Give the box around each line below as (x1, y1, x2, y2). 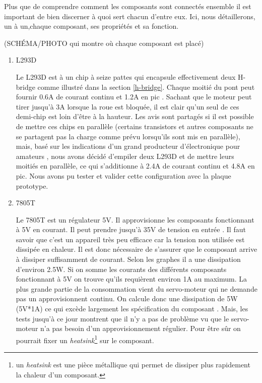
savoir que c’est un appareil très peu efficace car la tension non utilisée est (16, 234, 245, 244)
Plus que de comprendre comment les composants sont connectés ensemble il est (4, 1, 251, 11)
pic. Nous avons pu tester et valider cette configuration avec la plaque (16, 170, 231, 181)
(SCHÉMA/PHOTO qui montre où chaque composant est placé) (4, 37, 204, 48)
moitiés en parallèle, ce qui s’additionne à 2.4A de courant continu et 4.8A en (16, 160, 255, 171)
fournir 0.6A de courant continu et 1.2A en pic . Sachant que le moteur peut (16, 91, 252, 102)
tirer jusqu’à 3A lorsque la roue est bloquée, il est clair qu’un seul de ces (16, 101, 239, 112)
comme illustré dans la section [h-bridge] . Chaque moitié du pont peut (37, 81, 255, 92)
